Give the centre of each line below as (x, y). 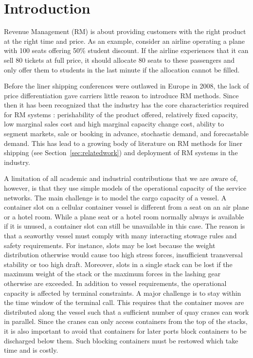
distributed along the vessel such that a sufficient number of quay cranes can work (126, 312)
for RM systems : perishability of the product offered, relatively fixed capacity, (121, 114)
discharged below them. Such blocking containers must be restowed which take (121, 340)
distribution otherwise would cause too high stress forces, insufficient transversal (123, 255)
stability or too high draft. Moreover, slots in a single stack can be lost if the (118, 264)
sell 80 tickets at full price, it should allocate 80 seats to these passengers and (119, 60)
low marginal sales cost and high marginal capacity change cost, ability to (114, 124)
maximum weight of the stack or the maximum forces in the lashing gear (112, 274)
